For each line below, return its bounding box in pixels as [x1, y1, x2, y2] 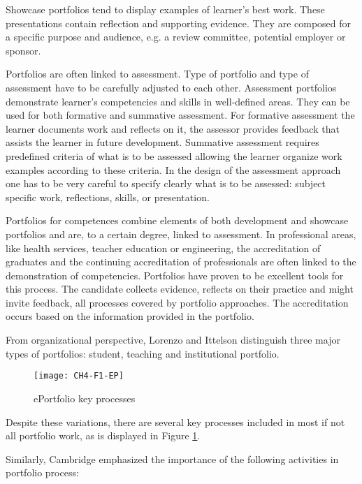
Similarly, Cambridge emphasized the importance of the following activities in [6, 451, 339, 466]
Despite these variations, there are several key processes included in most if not [6, 414, 345, 429]
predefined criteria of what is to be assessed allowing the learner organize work [6, 148, 342, 163]
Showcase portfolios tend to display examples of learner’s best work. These [6, 2, 325, 16]
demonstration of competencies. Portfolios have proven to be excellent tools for [6, 267, 344, 282]
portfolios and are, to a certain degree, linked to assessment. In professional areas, [6, 226, 356, 241]
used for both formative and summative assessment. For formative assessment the [6, 108, 355, 122]
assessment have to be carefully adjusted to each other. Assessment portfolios [6, 80, 337, 94]
